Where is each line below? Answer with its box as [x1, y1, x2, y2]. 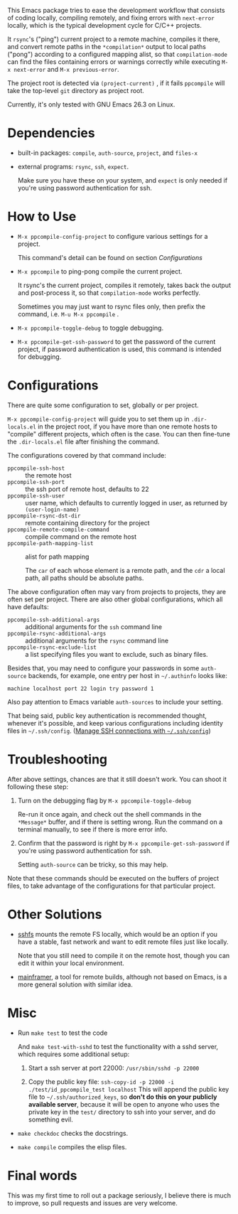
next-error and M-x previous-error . [13, 65, 119, 73]
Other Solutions [7, 906, 102, 923]
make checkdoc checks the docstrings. [17, 1129, 129, 1137]
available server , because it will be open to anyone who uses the [28, 1100, 220, 1108]
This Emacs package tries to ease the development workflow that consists [7, 6, 225, 14]
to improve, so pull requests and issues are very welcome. [7, 1198, 178, 1207]
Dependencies [7, 125, 95, 141]
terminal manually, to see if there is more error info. [17, 824, 168, 834]
